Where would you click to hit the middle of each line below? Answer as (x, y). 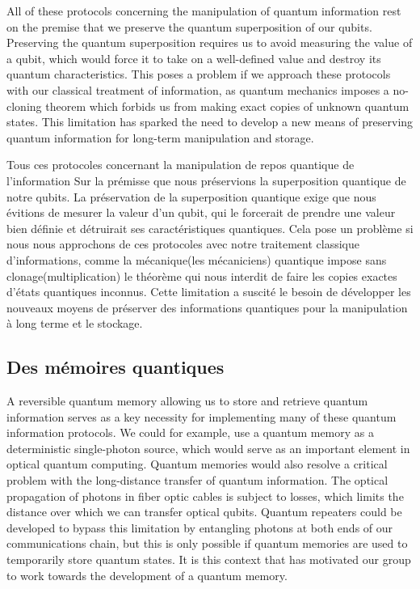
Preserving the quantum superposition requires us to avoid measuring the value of (210, 42)
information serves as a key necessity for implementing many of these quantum (202, 416)
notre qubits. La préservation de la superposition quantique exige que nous (191, 196)
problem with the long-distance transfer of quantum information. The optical (197, 480)
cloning (24, 106)
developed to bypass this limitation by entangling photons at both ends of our (200, 527)
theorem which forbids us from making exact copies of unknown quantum (227, 106)
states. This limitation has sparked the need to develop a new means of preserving (210, 122)
